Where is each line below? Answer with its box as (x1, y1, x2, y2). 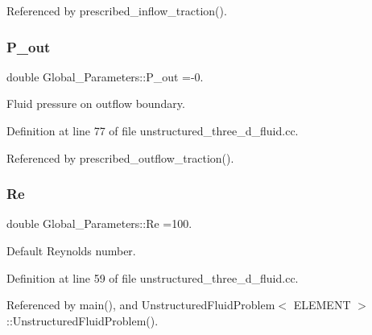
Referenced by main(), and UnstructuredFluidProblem (6, 296, 275, 313)
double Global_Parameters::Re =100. (6, 215, 192, 232)
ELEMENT (293, 296, 351, 313)
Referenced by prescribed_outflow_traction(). (6, 149, 234, 166)
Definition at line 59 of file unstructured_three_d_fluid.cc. (6, 269, 299, 286)
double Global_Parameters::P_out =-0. (6, 68, 204, 85)
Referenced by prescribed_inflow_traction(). (6, 2, 227, 19)
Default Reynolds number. (6, 242, 136, 258)
